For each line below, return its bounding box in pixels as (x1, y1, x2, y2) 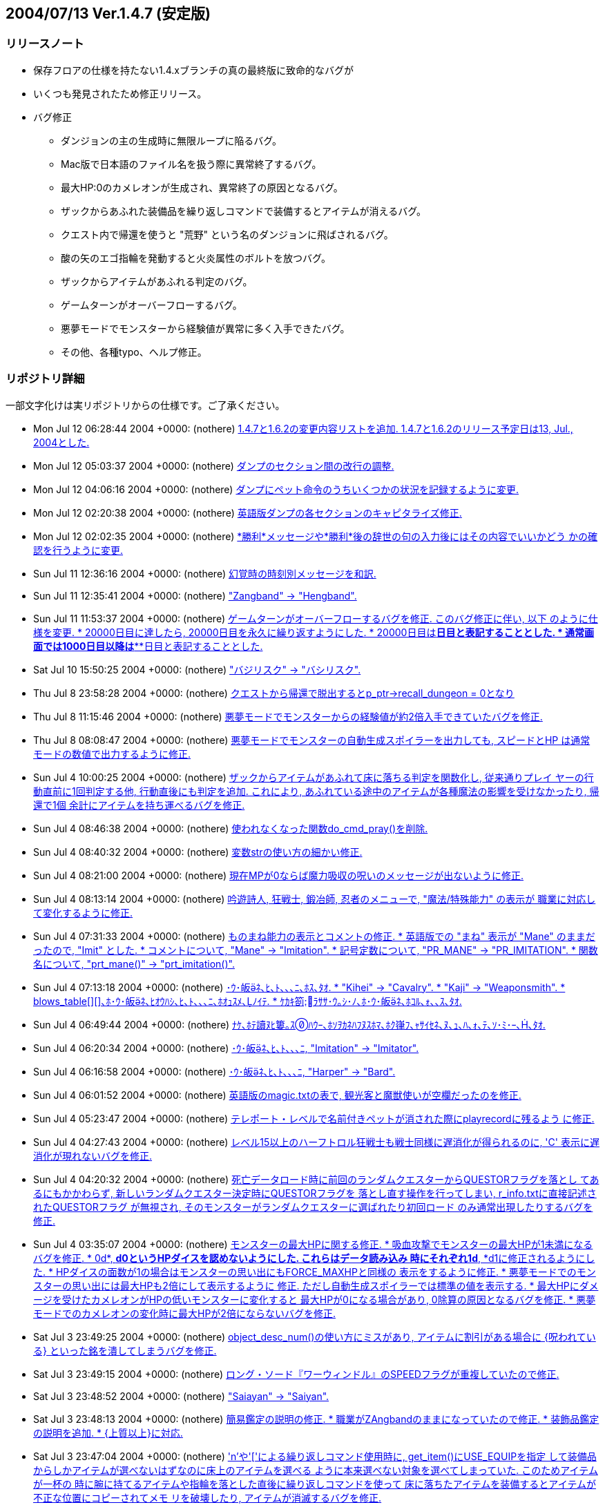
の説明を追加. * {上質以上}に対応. (33, 1426, 183, 1439)
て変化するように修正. (33, 906, 133, 919)
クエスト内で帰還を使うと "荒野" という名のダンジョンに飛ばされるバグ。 (61, 228, 394, 240)
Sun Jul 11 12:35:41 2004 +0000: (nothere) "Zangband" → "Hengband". (33, 589, 357, 602)
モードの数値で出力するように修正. (33, 747, 191, 760)
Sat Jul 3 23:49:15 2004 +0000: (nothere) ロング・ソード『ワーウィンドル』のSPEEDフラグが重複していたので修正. (33, 1368, 559, 1380)
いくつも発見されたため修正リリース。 (33, 87, 207, 99)
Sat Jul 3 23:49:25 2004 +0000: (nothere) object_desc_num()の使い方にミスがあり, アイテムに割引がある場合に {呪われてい (33, 1330, 596, 1343)
